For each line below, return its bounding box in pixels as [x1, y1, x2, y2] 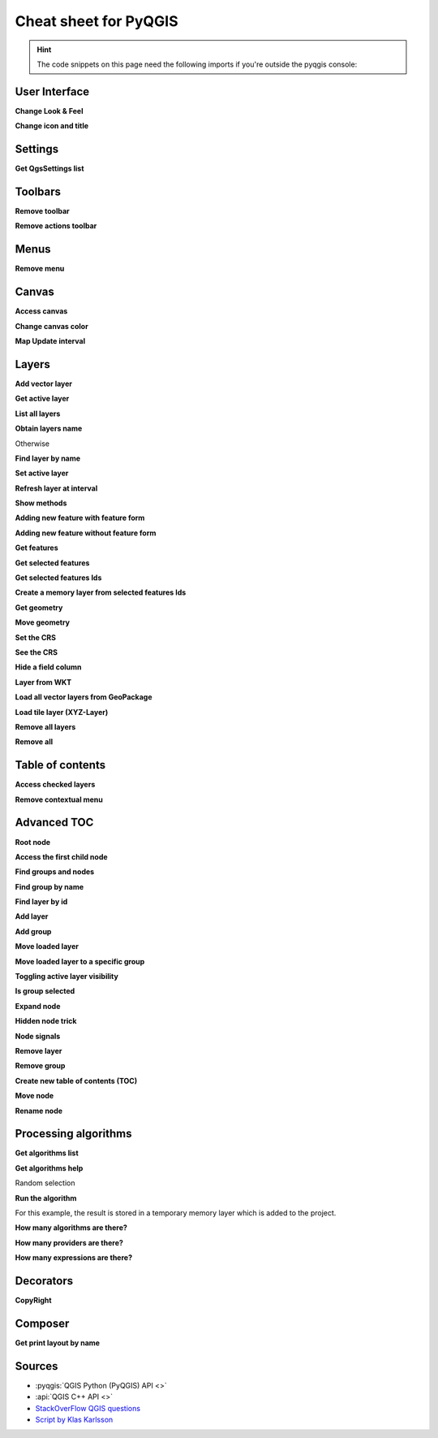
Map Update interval [15, 336, 85, 346]
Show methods [15, 498, 67, 508]
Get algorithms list [15, 1148, 79, 1158]
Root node [15, 837, 51, 847]
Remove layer [15, 1046, 62, 1055]
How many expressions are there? [15, 1253, 133, 1263]
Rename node [15, 1106, 63, 1115]
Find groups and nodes [15, 867, 95, 877]
